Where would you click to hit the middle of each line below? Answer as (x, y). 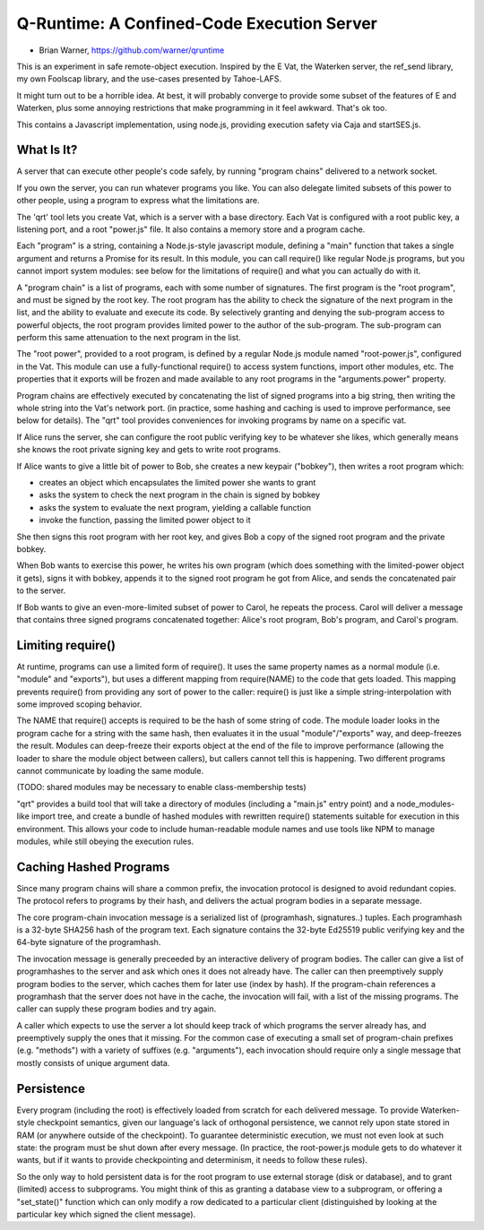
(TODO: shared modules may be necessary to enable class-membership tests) (161, 787)
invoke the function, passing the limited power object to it (145, 520)
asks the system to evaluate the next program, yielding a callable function (175, 507)
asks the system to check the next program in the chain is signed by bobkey (180, 495)
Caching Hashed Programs (93, 867)
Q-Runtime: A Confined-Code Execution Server (197, 23)
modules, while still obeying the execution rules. (105, 841)
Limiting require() (66, 645)
